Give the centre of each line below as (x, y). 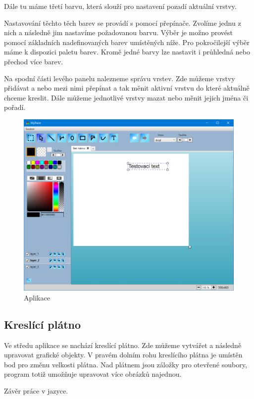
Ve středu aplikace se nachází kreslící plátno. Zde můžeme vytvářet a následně (123, 345)
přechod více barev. (34, 61)
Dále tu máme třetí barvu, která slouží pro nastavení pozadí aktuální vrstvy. (120, 6)
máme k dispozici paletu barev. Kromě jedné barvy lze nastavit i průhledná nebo (127, 52)
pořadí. (15, 107)
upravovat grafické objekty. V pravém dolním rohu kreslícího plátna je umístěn (123, 355)
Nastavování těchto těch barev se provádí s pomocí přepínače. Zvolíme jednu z (123, 23)
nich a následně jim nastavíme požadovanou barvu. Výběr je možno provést (118, 32)
